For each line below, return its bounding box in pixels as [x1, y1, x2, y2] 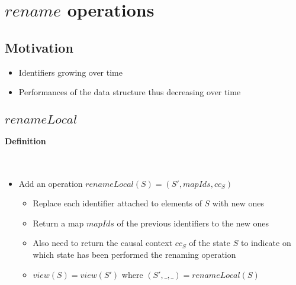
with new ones [212, 197, 265, 209]
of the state [189, 237, 231, 249]
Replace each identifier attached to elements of [33, 197, 202, 209]
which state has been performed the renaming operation [33, 248, 236, 260]
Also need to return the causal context [33, 237, 173, 249]
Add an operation [18, 177, 83, 189]
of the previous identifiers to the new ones [117, 216, 269, 229]
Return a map [33, 216, 84, 229]
